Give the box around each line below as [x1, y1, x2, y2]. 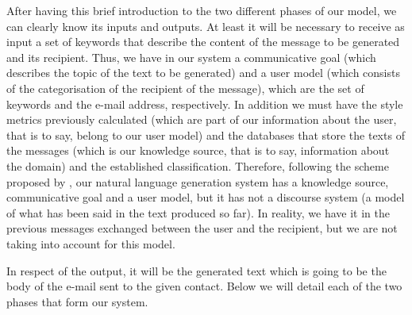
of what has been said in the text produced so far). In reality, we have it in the [6, 204, 390, 221]
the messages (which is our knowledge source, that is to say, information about [6, 142, 390, 159]
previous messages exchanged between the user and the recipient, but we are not [6, 220, 398, 236]
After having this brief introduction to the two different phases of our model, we [6, 2, 397, 18]
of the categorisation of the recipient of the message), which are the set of [6, 79, 364, 96]
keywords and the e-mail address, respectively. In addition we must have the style [6, 95, 403, 112]
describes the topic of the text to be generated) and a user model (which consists [6, 64, 400, 81]
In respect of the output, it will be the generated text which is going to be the [6, 262, 387, 279]
